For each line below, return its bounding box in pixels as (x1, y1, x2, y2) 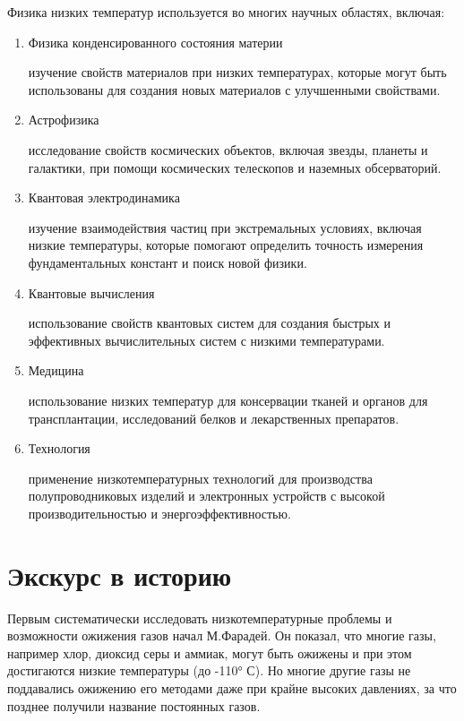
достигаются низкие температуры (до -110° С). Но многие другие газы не (7, 661, 411, 680)
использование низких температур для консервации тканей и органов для (28, 391, 428, 409)
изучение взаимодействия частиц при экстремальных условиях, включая (28, 218, 422, 236)
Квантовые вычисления (28, 283, 155, 302)
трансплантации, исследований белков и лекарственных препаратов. (28, 408, 400, 427)
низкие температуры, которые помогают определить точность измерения (28, 236, 424, 254)
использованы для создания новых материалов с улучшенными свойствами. (28, 80, 441, 99)
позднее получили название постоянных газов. (7, 696, 261, 715)
